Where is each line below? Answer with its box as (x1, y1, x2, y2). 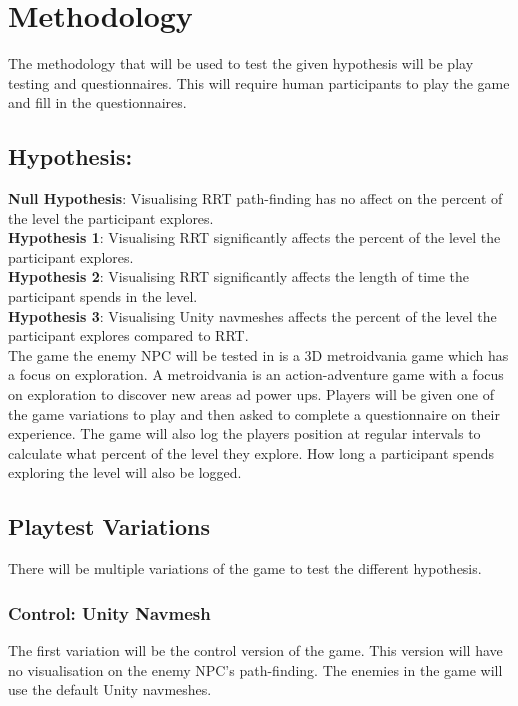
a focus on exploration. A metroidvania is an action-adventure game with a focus (8, 364, 504, 385)
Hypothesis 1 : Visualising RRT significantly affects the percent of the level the (8, 227, 501, 248)
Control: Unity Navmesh (8, 600, 211, 625)
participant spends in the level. (8, 286, 198, 307)
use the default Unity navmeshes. (8, 679, 212, 700)
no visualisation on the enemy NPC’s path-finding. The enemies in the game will (8, 659, 503, 680)
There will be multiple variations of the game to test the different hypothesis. (8, 558, 482, 579)
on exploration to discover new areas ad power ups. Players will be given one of (8, 384, 495, 405)
